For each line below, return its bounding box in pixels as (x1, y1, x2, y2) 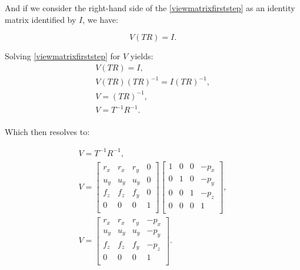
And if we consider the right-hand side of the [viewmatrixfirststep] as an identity (5, 2, 295, 14)
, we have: (82, 13, 118, 25)
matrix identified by (5, 13, 76, 25)
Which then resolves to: (5, 126, 90, 138)
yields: (130, 50, 154, 62)
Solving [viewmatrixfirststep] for (5, 50, 121, 62)
